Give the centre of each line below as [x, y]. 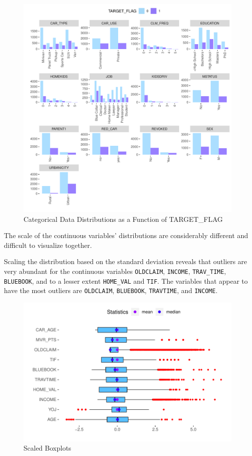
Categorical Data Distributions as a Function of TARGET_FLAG [123, 219]
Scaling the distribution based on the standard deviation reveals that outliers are [126, 261]
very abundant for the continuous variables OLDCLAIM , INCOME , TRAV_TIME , [115, 271]
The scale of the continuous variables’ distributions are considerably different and [126, 235]
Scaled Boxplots [48, 448]
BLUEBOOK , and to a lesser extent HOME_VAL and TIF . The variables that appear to [126, 281]
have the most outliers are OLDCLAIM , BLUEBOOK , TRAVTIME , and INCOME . [111, 290]
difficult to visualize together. [48, 245]
